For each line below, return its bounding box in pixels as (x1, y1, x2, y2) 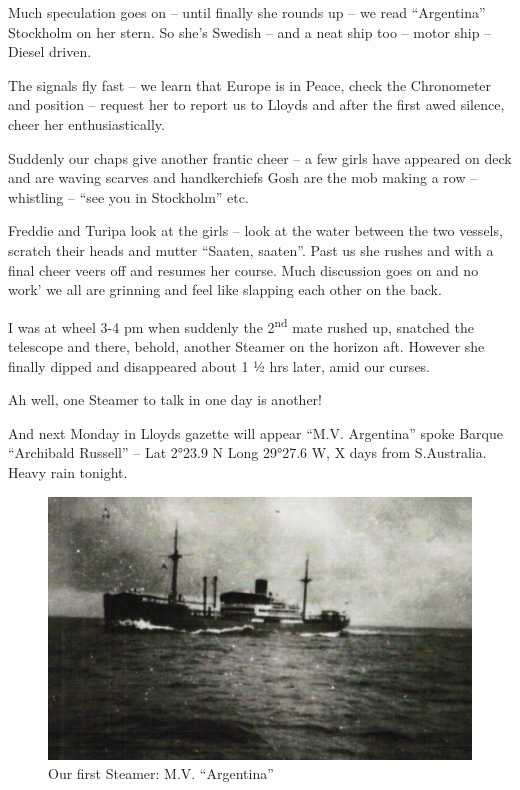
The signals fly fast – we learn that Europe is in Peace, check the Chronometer (8, 74, 492, 95)
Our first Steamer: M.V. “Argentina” (48, 763, 274, 784)
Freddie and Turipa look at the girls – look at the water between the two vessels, (8, 220, 503, 241)
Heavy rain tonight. (8, 461, 128, 482)
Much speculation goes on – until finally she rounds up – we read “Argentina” (8, 2, 486, 22)
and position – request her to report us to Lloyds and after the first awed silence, (8, 94, 505, 115)
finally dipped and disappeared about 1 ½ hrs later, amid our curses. (8, 355, 431, 376)
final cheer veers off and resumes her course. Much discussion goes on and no (8, 259, 479, 280)
